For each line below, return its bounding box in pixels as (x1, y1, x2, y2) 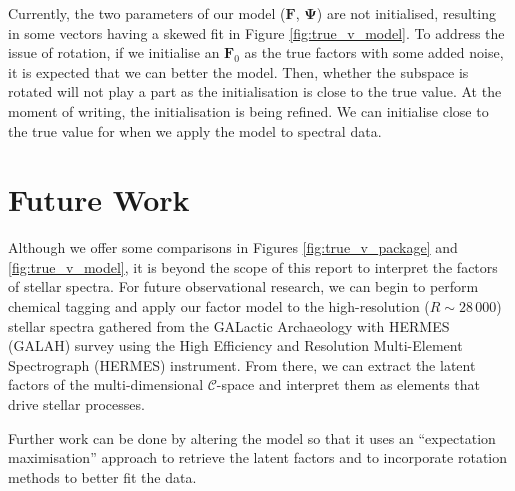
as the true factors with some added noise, (244, 42, 504, 63)
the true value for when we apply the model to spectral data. (8, 120, 382, 141)
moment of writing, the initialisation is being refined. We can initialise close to (8, 100, 489, 121)
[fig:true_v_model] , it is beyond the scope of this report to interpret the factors (8, 256, 498, 277)
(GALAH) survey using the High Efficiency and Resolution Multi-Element (8, 335, 463, 356)
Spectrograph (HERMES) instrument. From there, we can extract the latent (8, 354, 476, 375)
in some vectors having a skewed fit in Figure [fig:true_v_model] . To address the (8, 22, 505, 43)
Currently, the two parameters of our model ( (8, 3, 286, 23)
